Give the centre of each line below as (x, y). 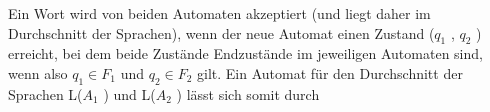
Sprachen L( (45, 93)
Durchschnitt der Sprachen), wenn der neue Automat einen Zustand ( (221, 32)
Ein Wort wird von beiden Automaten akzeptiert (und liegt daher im (219, 13)
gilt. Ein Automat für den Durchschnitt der (330, 72)
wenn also (38, 72)
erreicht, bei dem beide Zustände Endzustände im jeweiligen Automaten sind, (245, 53)
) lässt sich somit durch (248, 93)
